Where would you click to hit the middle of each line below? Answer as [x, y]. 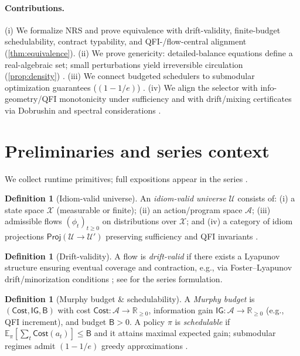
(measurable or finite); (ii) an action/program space [149, 209]
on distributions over [139, 221]
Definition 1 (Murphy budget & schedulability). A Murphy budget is [130, 298]
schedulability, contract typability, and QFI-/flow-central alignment [126, 41]
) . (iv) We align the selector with [197, 87]
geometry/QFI [31, 99]
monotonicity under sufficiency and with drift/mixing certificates [175, 99]
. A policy [147, 321]
